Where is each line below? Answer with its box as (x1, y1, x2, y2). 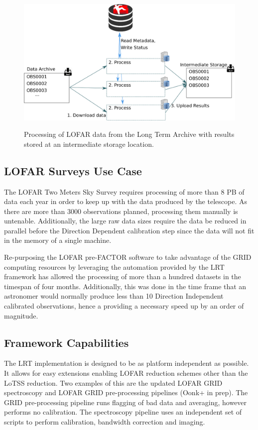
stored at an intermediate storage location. (24, 138, 154, 149)
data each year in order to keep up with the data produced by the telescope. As (4, 196, 247, 207)
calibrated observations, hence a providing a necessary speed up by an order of (4, 301, 244, 311)
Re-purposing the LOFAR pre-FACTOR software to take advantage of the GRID (4, 252, 252, 262)
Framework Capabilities (4, 334, 129, 350)
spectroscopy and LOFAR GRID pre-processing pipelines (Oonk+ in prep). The (4, 387, 248, 398)
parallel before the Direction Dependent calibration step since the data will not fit (4, 225, 255, 235)
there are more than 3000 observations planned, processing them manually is (4, 206, 238, 216)
